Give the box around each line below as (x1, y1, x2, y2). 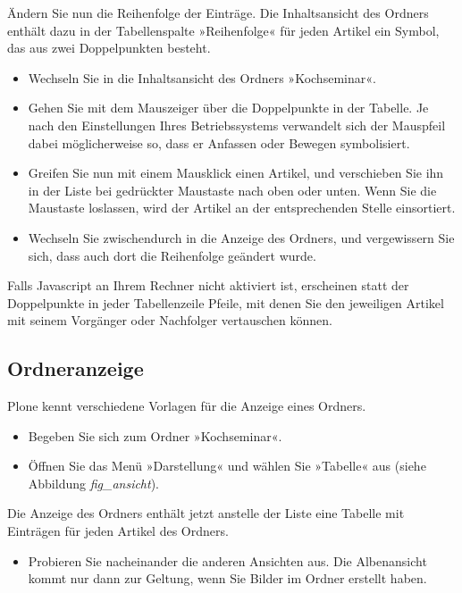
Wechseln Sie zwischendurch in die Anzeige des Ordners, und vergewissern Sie (28, 228, 455, 246)
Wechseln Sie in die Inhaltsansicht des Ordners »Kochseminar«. (28, 68, 376, 87)
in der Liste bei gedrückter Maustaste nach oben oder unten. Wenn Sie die (28, 180, 437, 199)
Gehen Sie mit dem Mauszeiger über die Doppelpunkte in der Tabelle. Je (28, 98, 429, 117)
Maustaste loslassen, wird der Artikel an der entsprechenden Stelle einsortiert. (28, 198, 456, 217)
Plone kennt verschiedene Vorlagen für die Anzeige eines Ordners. (7, 397, 366, 415)
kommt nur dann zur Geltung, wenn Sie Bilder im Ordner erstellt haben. (28, 569, 427, 588)
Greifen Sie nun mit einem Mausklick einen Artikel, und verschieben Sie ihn (28, 163, 444, 182)
